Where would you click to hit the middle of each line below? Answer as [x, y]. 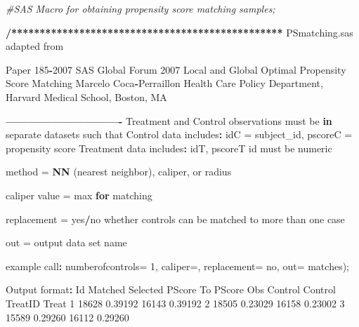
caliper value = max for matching [79, 195]
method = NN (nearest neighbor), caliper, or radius [119, 172]
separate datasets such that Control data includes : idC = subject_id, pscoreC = [179, 134]
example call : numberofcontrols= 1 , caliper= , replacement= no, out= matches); [177, 266]
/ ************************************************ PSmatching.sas [179, 32]
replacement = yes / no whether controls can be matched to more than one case [175, 219]
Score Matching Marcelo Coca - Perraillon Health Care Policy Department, [164, 83]
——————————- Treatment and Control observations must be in [169, 120]
